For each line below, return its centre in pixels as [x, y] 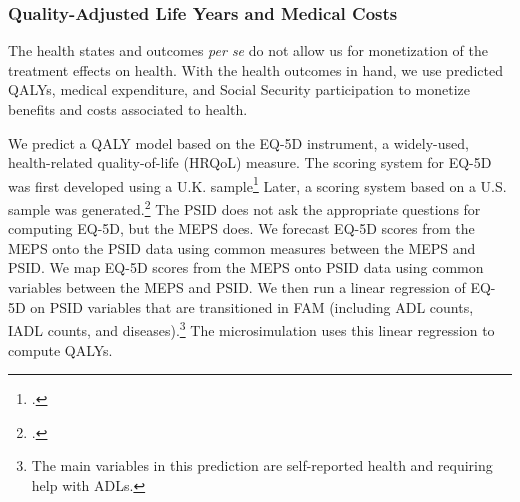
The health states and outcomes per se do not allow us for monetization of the [248, 50]
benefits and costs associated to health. [128, 109]
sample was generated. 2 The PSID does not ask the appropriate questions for [244, 207]
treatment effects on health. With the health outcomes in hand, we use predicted [255, 69]
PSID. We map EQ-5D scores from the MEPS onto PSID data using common [246, 267]
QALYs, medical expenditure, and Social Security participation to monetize [239, 89]
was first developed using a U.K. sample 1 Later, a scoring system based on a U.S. [257, 184]
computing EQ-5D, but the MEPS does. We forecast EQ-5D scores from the [241, 228]
